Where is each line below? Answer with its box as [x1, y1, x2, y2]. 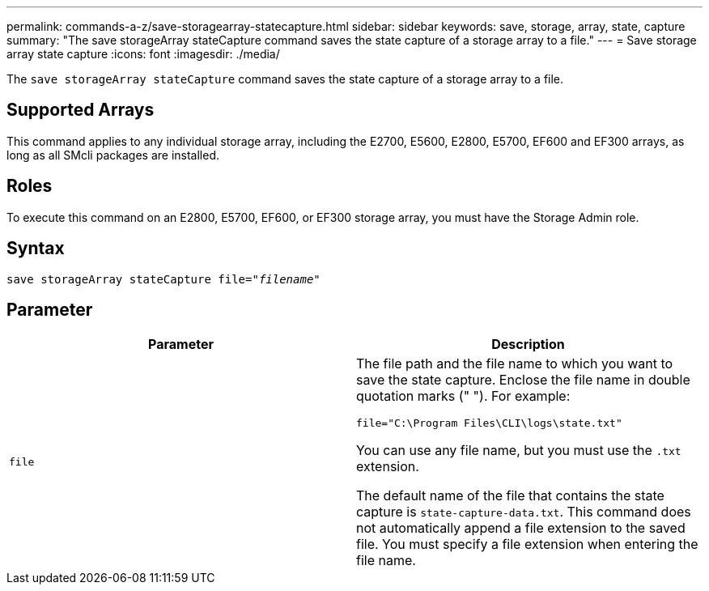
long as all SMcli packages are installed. [6, 147, 219, 162]
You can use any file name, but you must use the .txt [356, 442, 681, 459]
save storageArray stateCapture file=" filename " [6, 272, 321, 286]
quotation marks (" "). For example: [356, 388, 571, 405]
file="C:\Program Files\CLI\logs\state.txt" [356, 417, 622, 430]
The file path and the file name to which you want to [356, 355, 673, 372]
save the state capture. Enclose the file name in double [356, 372, 690, 389]
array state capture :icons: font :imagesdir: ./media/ [6, 47, 280, 61]
